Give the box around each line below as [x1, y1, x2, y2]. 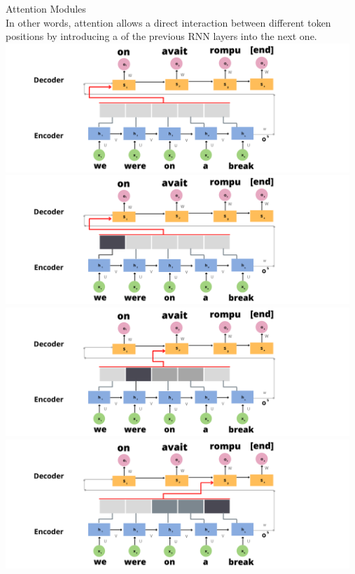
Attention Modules [6, 1, 86, 15]
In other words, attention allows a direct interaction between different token [6, 15, 331, 29]
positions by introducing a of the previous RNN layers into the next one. [6, 29, 317, 43]
